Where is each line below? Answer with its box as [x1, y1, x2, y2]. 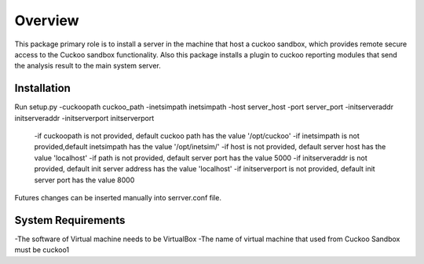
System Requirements [14, 213, 126, 227]
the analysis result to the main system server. [14, 61, 161, 71]
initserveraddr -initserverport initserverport [14, 113, 155, 123]
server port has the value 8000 [34, 175, 135, 185]
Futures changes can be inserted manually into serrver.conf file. [14, 192, 221, 202]
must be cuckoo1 [14, 245, 70, 255]
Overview [14, 12, 79, 29]
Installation [14, 82, 71, 95]
